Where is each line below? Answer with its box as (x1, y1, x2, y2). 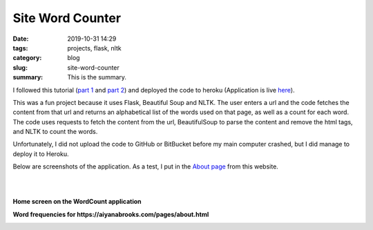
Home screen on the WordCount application (12, 198, 142, 206)
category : (12, 54, 42, 62)
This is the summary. (67, 73, 127, 82)
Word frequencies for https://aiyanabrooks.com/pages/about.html (12, 210, 209, 218)
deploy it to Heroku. (12, 149, 69, 158)
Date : (12, 35, 29, 43)
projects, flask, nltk (67, 44, 122, 52)
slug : (12, 63, 28, 72)
